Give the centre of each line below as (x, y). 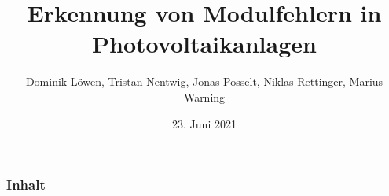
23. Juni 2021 (204, 123)
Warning (204, 96)
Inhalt (26, 185)
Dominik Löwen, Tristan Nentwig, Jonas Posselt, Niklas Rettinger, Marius (204, 81)
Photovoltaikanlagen (204, 44)
